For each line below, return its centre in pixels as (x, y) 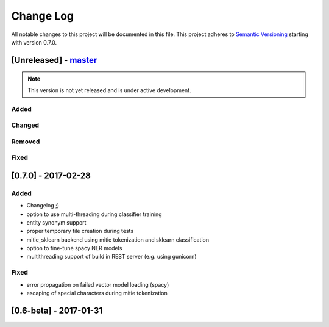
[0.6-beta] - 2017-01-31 (57, 310)
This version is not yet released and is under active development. (109, 90)
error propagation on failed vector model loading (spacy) (98, 284)
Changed (25, 125)
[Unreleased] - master (54, 60)
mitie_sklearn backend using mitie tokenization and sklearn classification (118, 239)
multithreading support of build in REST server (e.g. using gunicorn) (112, 257)
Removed (26, 142)
